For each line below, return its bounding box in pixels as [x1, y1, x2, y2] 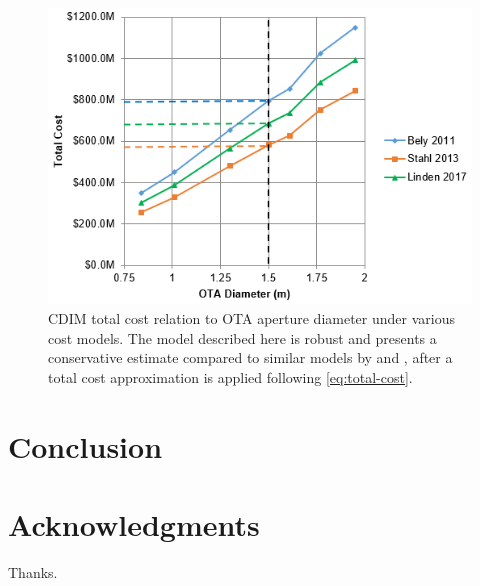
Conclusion [8, 425, 163, 466]
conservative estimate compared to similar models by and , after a [48, 347, 453, 368]
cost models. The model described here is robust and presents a [48, 327, 437, 348]
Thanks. [8, 561, 58, 582]
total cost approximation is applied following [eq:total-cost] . [48, 366, 413, 387]
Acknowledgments [8, 503, 260, 544]
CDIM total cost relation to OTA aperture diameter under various [48, 307, 455, 328]
